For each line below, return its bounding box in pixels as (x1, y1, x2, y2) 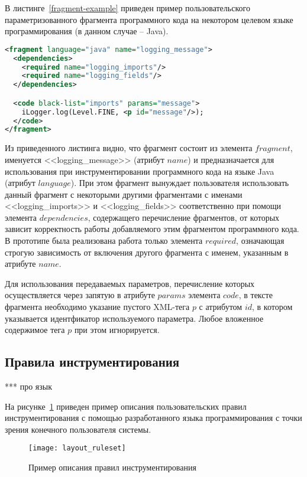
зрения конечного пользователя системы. (5, 423, 151, 435)
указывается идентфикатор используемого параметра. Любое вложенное (5, 312, 264, 324)
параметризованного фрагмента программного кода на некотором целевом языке (5, 13, 293, 25)
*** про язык (5, 380, 52, 393)
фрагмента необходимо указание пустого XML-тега (5, 300, 190, 313)
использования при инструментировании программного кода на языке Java (5, 165, 274, 177)
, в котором (252, 300, 293, 313)
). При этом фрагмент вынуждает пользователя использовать (70, 177, 289, 189)
